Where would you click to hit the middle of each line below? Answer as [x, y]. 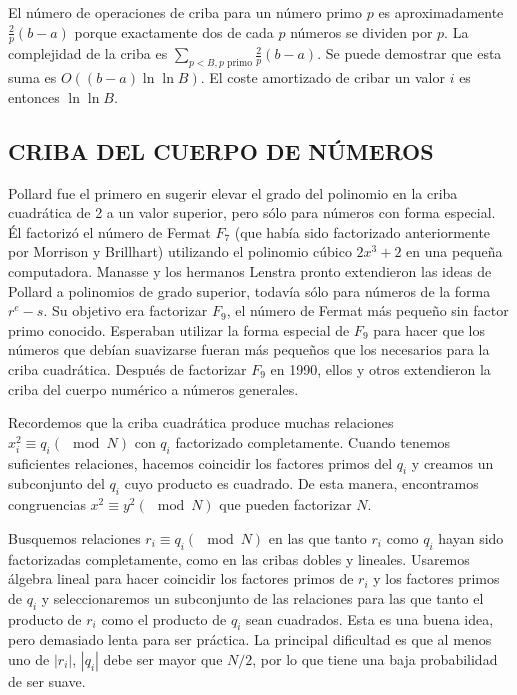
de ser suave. [47, 680]
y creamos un [452, 462]
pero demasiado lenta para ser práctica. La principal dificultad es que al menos [250, 639]
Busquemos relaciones [74, 537]
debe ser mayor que [163, 658]
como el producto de [164, 618]
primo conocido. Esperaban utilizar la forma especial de [179, 329]
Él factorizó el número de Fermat [109, 231]
